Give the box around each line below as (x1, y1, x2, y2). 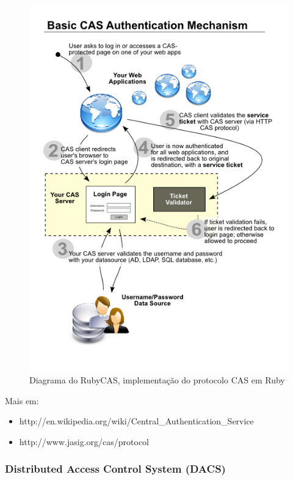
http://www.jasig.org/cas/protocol (19, 435, 149, 448)
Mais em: (5, 394, 39, 407)
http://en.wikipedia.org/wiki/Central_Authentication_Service (19, 415, 254, 427)
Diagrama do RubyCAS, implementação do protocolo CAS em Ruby (29, 374, 285, 386)
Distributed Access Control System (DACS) (5, 461, 226, 476)
